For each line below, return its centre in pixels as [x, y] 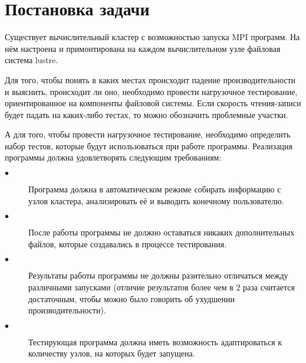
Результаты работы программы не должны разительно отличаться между [158, 275]
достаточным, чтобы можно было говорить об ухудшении [131, 298]
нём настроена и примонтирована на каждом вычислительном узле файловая [143, 48]
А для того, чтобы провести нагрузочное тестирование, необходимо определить [148, 134]
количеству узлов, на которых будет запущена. [112, 353]
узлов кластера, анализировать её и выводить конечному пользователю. [156, 200]
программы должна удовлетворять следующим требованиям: [113, 157]
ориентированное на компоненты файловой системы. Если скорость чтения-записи [153, 103]
